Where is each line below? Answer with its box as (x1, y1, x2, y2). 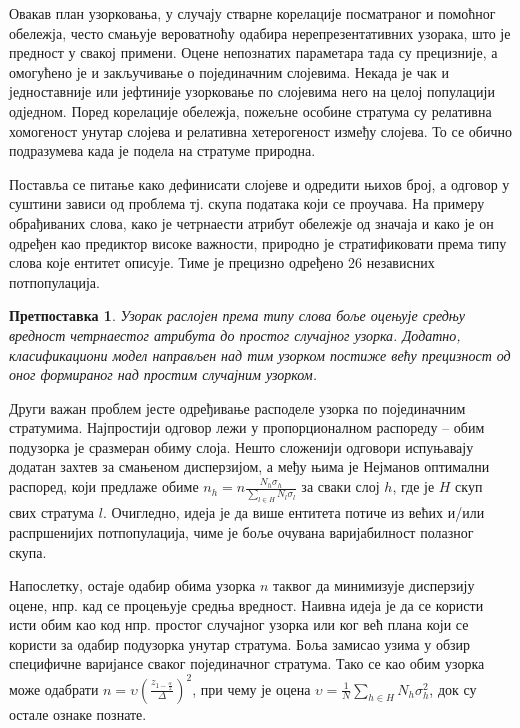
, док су (429, 678, 477, 699)
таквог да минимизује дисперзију (272, 575, 475, 596)
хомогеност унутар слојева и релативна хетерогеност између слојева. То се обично (9, 120, 512, 141)
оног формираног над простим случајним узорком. (9, 364, 317, 385)
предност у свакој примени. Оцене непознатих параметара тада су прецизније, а (9, 42, 498, 63)
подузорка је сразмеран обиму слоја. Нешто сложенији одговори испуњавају (9, 436, 474, 457)
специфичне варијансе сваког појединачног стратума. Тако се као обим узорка (9, 653, 485, 674)
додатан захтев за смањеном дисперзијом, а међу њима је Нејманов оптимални (9, 456, 490, 477)
